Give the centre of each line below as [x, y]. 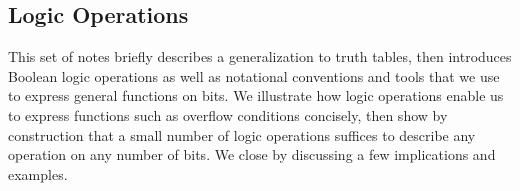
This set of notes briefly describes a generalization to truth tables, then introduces [260, 56]
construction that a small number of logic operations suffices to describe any [242, 134]
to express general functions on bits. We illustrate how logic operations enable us [256, 95]
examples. [38, 173]
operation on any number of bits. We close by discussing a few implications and [252, 154]
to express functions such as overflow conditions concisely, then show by [228, 114]
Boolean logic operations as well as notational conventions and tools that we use [254, 75]
